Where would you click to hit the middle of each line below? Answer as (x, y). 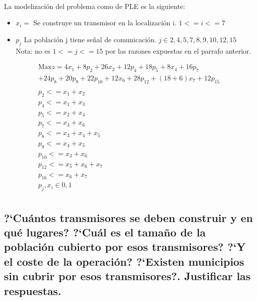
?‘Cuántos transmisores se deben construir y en (128, 217)
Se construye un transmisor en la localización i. (105, 23)
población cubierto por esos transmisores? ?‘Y (125, 247)
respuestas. (33, 290)
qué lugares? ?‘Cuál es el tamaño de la (105, 232)
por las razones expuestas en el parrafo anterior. (178, 50)
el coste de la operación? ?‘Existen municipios (124, 261)
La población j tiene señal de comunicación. (90, 39)
